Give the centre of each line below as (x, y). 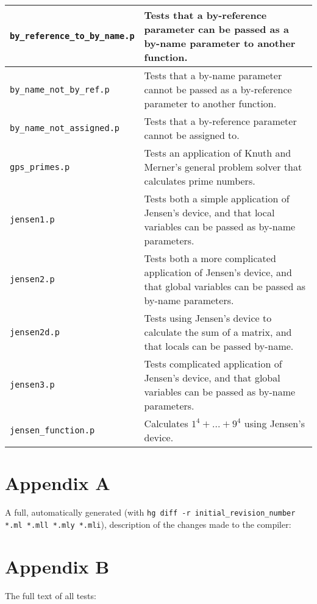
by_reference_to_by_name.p (72, 36)
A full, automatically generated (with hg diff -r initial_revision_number (150, 512)
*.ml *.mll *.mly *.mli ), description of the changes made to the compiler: (148, 524)
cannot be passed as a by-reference (218, 89)
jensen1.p (32, 219)
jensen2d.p (35, 332)
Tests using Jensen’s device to (208, 318)
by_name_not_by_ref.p (60, 89)
